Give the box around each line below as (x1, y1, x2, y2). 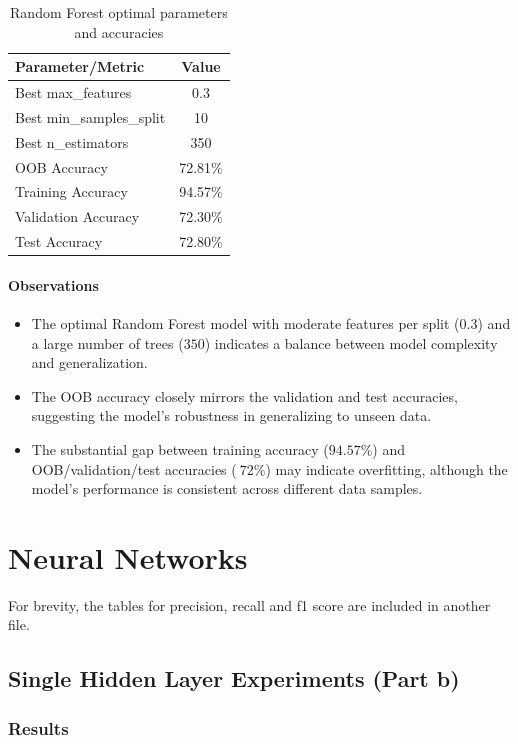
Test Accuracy (15, 231, 103, 252)
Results (8, 715, 69, 740)
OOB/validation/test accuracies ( (31, 458, 237, 479)
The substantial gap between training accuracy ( (31, 438, 329, 459)
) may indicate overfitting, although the (265, 458, 508, 479)
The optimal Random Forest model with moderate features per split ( (31, 312, 460, 333)
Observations (8, 274, 99, 295)
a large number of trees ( (31, 332, 184, 353)
